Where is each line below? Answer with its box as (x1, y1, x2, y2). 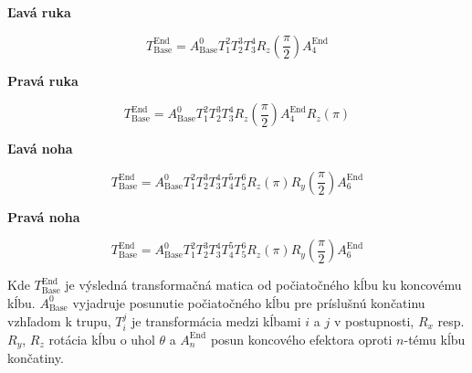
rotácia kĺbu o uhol (48, 329, 155, 348)
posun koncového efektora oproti (210, 329, 393, 348)
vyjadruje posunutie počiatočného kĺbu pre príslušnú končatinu (72, 293, 425, 312)
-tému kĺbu (404, 329, 466, 348)
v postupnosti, (333, 311, 414, 330)
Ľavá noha (7, 139, 73, 158)
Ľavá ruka (7, 3, 71, 21)
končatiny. (7, 348, 64, 368)
